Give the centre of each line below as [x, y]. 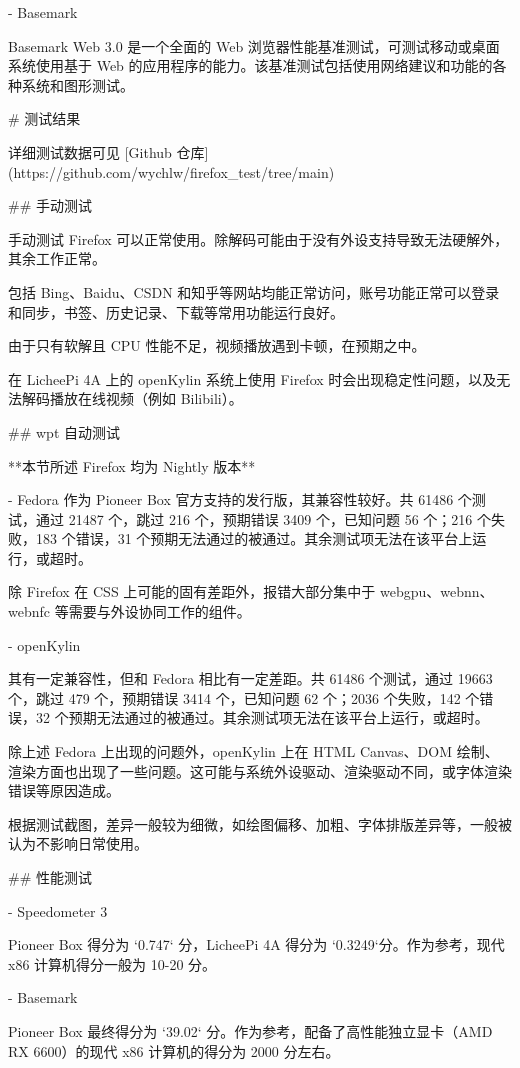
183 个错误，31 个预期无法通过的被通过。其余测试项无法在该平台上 [254, 538]
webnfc [29, 611]
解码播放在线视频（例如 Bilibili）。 [132, 398]
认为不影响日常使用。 [78, 843]
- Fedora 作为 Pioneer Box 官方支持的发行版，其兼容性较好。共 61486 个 [240, 499]
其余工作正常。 [57, 258]
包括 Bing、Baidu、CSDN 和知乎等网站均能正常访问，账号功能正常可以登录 [254, 291]
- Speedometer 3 [58, 910]
